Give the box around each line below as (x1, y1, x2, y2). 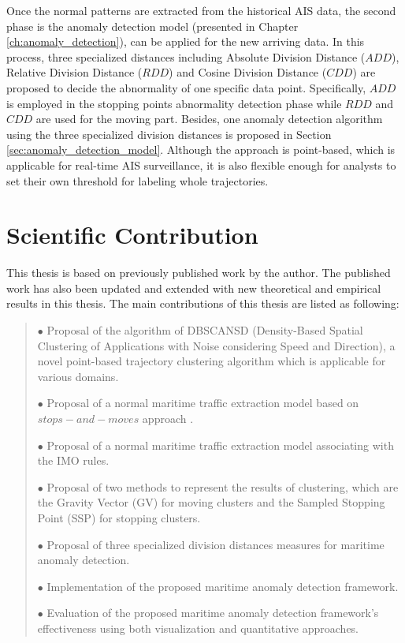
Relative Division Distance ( (6, 64, 143, 80)
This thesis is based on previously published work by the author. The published (6, 264, 391, 281)
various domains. (37, 368, 119, 384)
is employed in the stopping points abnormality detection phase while (6, 95, 342, 111)
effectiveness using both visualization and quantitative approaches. (37, 619, 359, 636)
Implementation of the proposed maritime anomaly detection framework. (46, 578, 399, 594)
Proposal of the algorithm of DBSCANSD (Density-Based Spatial (46, 322, 363, 338)
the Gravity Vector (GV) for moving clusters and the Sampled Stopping (37, 494, 385, 510)
